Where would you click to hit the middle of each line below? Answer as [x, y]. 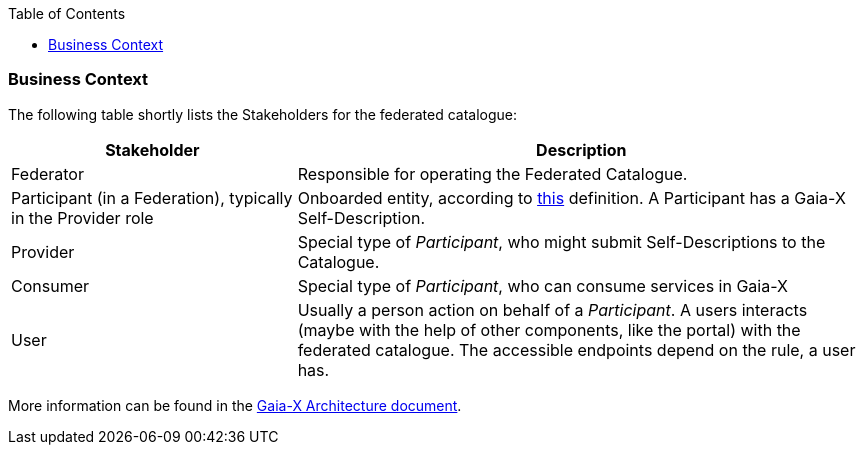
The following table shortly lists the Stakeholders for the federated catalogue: [263, 114]
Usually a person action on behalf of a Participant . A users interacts [552, 309]
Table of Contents [67, 13]
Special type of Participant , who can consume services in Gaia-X [542, 285]
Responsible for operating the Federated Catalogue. [492, 173]
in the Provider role [82, 217]
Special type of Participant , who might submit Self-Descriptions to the [561, 241]
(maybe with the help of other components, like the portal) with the [549, 329]
